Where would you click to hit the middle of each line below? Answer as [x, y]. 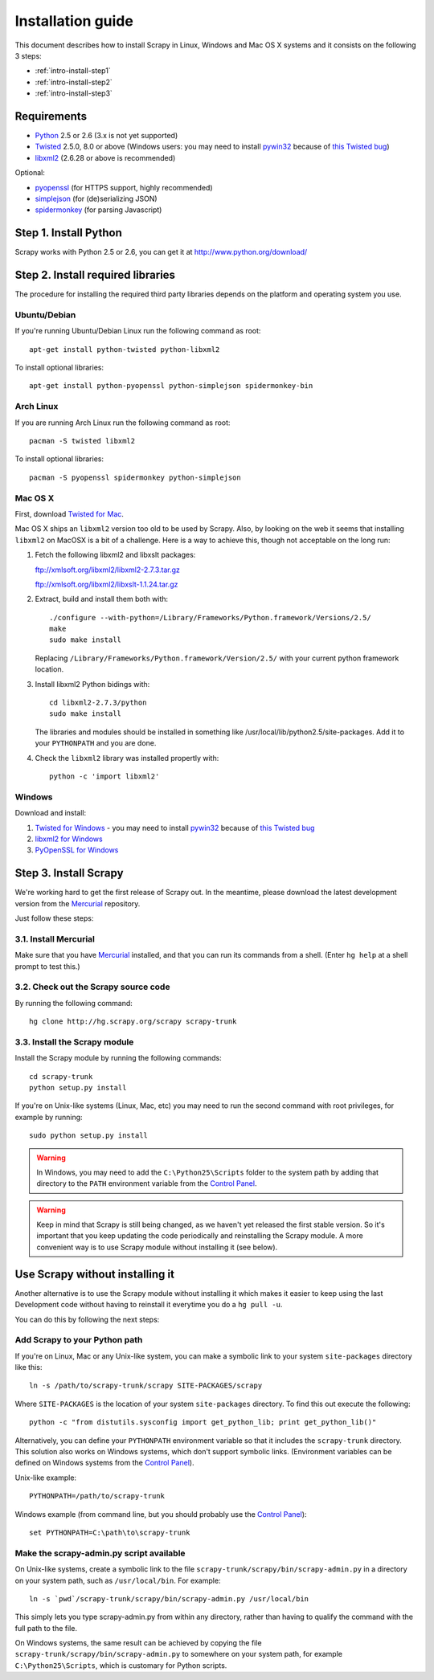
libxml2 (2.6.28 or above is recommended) [105, 157]
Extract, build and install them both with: [102, 599]
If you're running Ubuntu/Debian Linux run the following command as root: [138, 331]
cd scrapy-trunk [61, 1076]
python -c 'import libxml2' [104, 776]
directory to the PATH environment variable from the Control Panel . [147, 1183]
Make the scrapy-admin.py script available [100, 1553]
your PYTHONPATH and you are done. [96, 743]
